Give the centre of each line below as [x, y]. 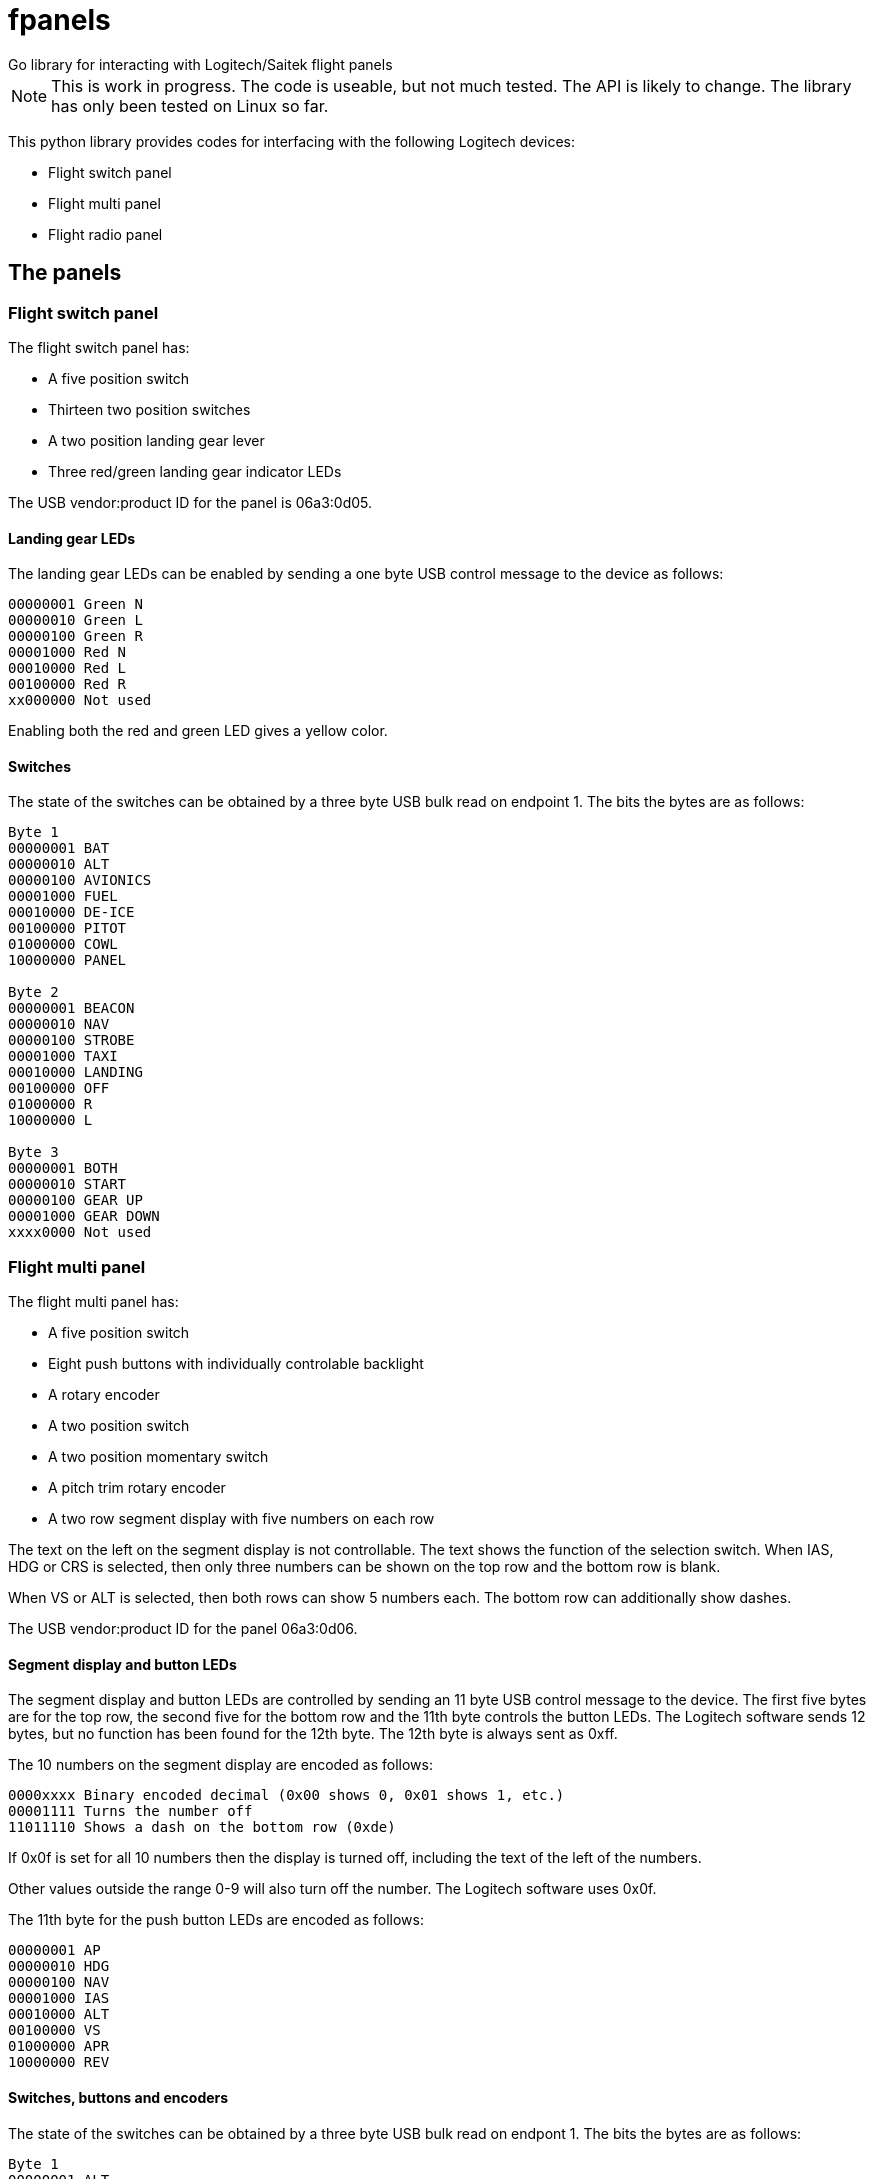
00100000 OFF [59, 1088]
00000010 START [67, 1184]
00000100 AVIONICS [80, 880]
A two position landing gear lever [156, 440]
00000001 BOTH [63, 1168]
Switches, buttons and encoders [118, 2097]
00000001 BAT [59, 848]
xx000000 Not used [80, 700]
